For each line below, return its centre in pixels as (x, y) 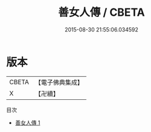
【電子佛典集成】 (59, 82)
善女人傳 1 (27, 122)
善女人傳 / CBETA (101, 12)
